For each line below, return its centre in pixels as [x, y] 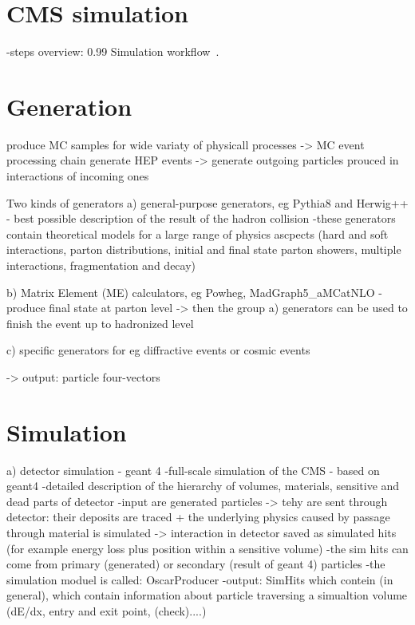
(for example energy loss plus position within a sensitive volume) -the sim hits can [207, 548]
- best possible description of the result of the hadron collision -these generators [201, 218]
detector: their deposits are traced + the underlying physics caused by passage [198, 517]
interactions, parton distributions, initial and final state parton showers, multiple [204, 249]
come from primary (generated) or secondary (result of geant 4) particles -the [196, 564]
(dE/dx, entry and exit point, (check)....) [107, 611]
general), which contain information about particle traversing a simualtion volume [207, 595]
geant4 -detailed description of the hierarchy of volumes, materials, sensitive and [203, 486]
